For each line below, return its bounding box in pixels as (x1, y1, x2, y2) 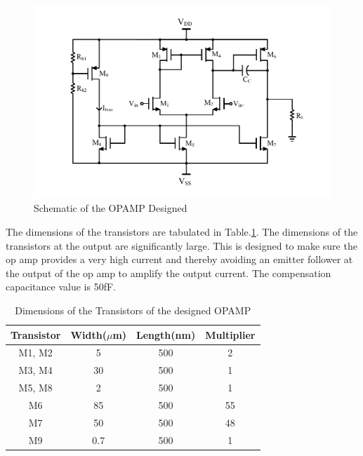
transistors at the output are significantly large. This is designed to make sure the (6, 238, 357, 253)
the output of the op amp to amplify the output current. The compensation (6, 265, 331, 280)
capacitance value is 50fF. (6, 279, 116, 294)
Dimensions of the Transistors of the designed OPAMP (15, 303, 251, 318)
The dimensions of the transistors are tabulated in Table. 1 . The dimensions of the (6, 224, 358, 239)
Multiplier (205, 327, 256, 342)
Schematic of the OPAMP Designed (34, 201, 187, 215)
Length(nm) (136, 327, 196, 342)
